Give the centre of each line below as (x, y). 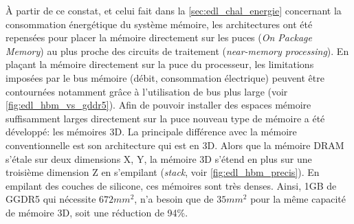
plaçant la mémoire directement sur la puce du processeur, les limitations (160, 64)
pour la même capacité (298, 199)
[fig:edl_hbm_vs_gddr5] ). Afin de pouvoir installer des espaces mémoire (158, 105)
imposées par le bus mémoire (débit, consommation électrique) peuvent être (165, 77)
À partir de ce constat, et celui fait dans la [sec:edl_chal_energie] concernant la (174, 10)
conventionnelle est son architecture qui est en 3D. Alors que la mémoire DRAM (175, 145)
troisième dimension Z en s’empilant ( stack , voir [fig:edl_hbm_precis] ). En (163, 172)
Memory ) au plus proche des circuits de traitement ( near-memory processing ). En (177, 51)
